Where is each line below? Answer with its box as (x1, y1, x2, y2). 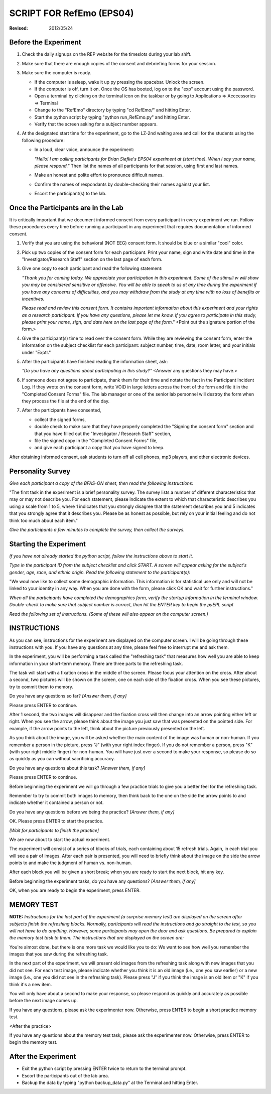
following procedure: (22, 137, 65, 143)
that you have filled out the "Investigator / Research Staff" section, (34, 431, 172, 437)
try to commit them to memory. (9, 683, 74, 690)
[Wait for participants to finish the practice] (9, 827, 99, 833)
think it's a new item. (9, 981, 52, 987)
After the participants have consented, (22, 407, 101, 414)
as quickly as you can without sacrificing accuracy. (9, 756, 115, 762)
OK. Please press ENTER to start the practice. (9, 818, 104, 824)
